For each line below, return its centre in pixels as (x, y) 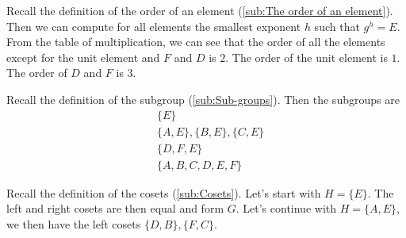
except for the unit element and (83, 57)
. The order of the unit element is (306, 57)
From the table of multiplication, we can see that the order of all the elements (196, 42)
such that (337, 26)
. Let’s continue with (286, 208)
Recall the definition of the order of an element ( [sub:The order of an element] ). (200, 10)
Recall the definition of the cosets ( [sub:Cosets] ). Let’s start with (164, 192)
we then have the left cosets (74, 223)
